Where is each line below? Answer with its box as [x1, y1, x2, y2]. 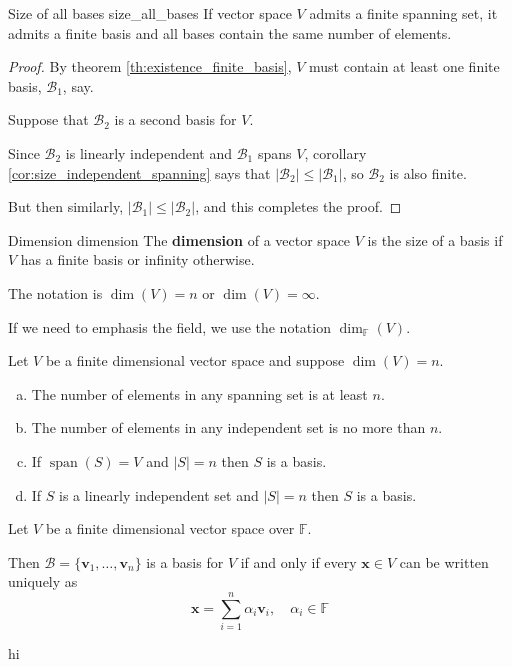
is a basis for [146, 551, 224, 572]
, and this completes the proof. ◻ [195, 196, 402, 217]
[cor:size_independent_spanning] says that [8, 162, 271, 183]
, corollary [304, 142, 367, 163]
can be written [399, 551, 489, 572]
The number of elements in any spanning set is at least [31, 383, 368, 404]
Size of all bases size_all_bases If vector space [8, 3, 292, 23]
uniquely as [8, 571, 78, 592]
